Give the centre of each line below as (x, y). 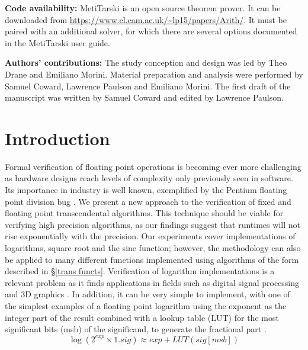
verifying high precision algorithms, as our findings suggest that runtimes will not (153, 224)
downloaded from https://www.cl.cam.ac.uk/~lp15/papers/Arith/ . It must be (146, 19)
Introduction (57, 138)
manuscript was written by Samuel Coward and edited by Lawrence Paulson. (144, 97)
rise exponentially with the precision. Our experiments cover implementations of (150, 236)
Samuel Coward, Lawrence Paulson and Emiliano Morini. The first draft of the (148, 86)
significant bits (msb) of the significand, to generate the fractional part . (136, 329)
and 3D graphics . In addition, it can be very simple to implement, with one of (147, 294)
